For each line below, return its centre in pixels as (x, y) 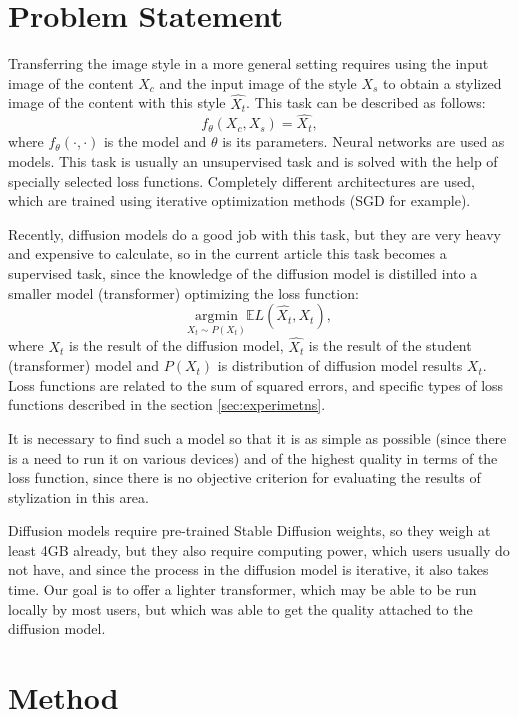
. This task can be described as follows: (366, 102)
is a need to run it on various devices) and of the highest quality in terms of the (253, 457)
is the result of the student (390, 345)
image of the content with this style (117, 102)
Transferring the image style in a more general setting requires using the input (248, 63)
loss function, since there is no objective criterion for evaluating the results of (244, 477)
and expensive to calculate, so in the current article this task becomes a (227, 253)
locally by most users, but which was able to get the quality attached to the (240, 608)
